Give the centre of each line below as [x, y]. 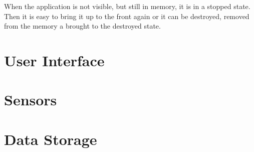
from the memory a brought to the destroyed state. [82, 26]
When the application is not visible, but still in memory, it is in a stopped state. [127, 6]
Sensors [31, 100]
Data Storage [51, 139]
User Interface [54, 60]
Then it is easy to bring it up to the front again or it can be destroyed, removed [127, 16]
